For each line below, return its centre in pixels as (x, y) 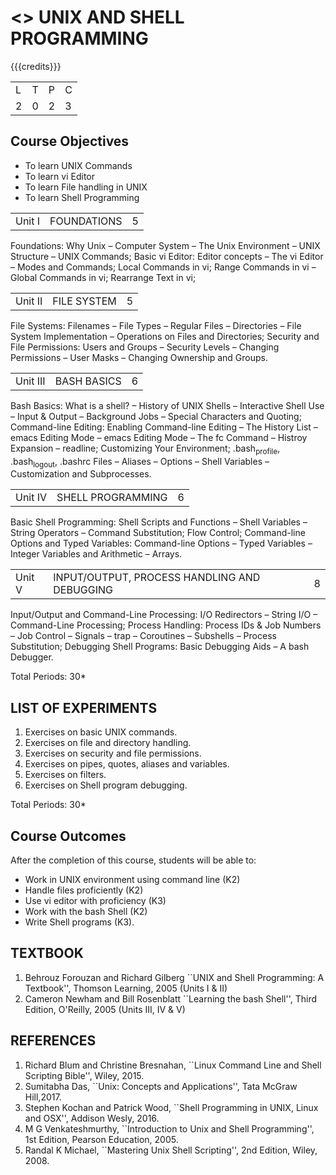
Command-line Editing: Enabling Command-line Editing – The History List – (164, 427)
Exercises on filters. (65, 775)
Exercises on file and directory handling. (108, 743)
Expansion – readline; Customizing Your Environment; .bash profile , (145, 449)
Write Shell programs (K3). (79, 922)
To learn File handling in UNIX (86, 187)
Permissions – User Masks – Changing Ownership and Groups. (139, 357)
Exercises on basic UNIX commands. (101, 732)
